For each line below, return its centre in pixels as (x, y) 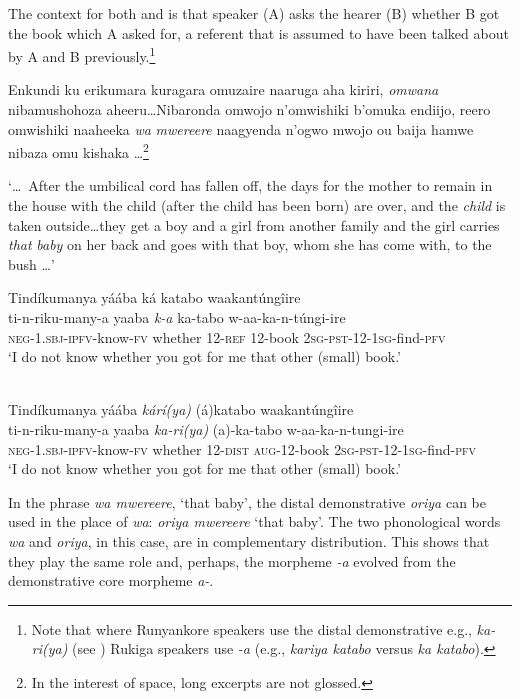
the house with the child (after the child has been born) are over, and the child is (257, 205)
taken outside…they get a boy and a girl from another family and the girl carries (254, 224)
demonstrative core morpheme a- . (111, 580)
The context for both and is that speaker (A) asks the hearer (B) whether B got (254, 13)
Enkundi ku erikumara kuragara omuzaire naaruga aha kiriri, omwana (223, 89)
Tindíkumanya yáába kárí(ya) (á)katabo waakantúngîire (181, 409)
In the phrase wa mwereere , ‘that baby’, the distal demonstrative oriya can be (247, 501)
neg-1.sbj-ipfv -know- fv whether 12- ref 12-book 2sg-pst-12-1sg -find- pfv (227, 336)
